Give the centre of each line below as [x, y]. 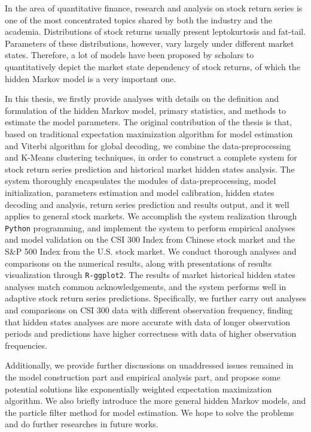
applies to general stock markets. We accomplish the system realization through [151, 216]
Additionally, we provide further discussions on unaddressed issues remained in [149, 365]
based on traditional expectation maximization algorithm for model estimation [149, 133]
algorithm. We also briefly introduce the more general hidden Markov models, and [155, 401]
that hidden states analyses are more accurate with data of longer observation [147, 321]
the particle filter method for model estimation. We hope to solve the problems [150, 412]
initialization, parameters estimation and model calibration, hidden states [140, 192]
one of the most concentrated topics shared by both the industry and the [138, 19]
